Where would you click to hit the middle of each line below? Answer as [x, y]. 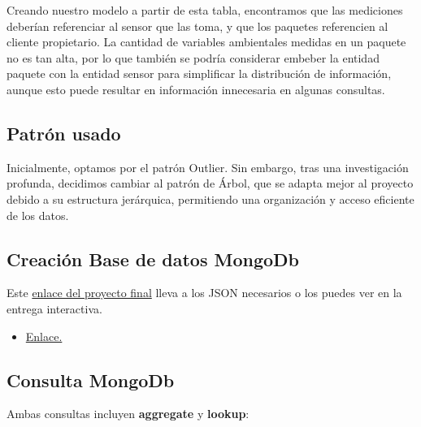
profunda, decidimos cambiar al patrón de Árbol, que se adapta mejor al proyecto [210, 183]
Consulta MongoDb [91, 380]
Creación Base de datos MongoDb [153, 259]
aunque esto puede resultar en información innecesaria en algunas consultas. [196, 89]
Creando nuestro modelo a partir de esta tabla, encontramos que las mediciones [205, 10]
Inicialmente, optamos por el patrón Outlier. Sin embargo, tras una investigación [208, 167]
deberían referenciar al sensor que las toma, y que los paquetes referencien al [197, 26]
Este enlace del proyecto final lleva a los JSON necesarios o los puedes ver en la [204, 293]
